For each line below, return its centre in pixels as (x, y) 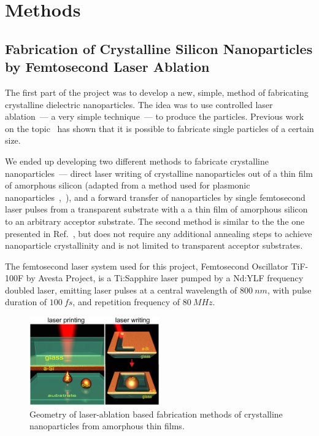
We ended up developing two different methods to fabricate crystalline (137, 161)
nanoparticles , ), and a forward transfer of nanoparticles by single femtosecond (155, 197)
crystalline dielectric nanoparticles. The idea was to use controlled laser (139, 104)
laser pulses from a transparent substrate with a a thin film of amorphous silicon (156, 209)
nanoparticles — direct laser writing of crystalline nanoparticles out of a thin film (159, 173)
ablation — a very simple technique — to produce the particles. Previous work (155, 116)
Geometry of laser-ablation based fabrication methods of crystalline (156, 414)
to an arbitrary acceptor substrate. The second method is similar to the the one (155, 221)
